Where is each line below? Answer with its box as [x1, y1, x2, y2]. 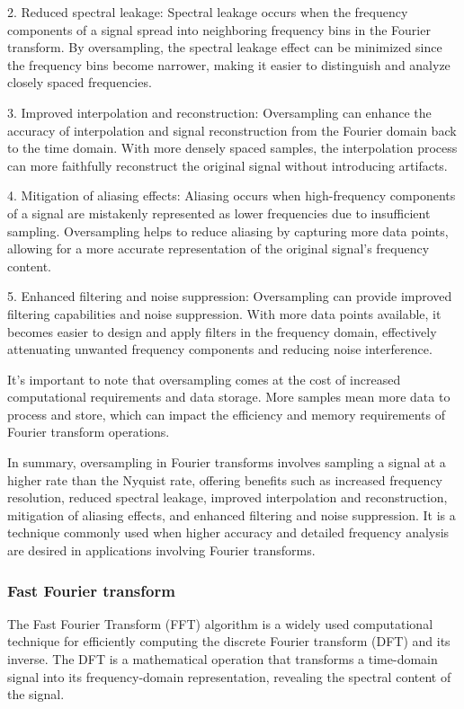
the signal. [7, 685, 65, 704]
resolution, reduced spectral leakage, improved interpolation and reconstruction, [7, 488, 448, 507]
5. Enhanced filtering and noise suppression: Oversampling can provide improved [7, 287, 452, 306]
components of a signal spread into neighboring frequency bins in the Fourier [7, 20, 431, 39]
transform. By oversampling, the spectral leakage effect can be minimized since [7, 38, 442, 57]
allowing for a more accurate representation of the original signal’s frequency [7, 239, 430, 258]
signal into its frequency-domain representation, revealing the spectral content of [7, 667, 451, 686]
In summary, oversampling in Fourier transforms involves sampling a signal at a [7, 453, 446, 472]
